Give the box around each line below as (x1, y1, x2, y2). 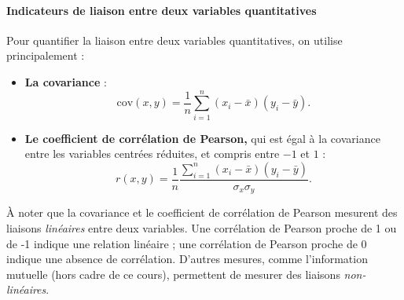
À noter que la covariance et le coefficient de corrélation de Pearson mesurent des (6, 204, 398, 221)
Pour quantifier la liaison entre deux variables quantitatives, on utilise (6, 31, 343, 48)
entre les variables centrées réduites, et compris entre (24, 145, 280, 162)
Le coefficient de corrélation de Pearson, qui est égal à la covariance (24, 130, 380, 146)
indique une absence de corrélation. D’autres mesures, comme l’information (6, 251, 368, 267)
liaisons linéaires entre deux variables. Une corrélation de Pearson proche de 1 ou (6, 219, 397, 236)
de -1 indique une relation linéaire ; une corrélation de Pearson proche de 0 (6, 235, 367, 251)
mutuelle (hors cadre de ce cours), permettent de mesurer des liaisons (6, 265, 340, 282)
